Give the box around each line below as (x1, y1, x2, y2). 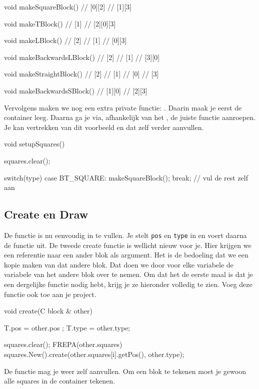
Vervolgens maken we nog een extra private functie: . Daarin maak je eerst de (4, 102, 242, 112)
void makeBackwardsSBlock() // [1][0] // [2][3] (4, 85, 147, 95)
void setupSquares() (4, 138, 65, 149)
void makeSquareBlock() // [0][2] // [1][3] (4, 1, 131, 11)
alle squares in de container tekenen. (4, 375, 115, 386)
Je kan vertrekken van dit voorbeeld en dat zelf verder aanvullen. (4, 121, 204, 132)
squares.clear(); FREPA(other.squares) (4, 339, 122, 349)
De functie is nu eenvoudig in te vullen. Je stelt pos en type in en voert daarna (4, 229, 247, 240)
